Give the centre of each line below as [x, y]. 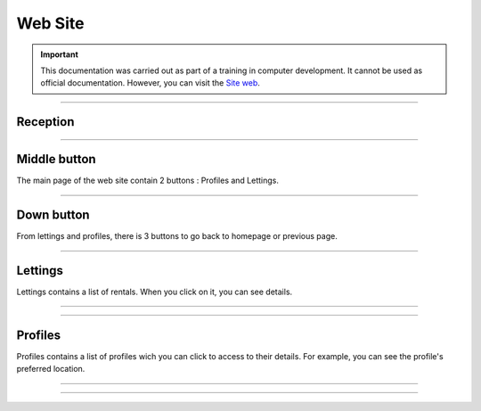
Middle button [57, 159]
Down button [53, 215]
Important [60, 54]
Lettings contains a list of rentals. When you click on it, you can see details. [155, 292]
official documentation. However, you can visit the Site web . [150, 83]
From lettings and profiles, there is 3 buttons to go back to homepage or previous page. [177, 236]
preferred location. [51, 369]
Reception [45, 122]
